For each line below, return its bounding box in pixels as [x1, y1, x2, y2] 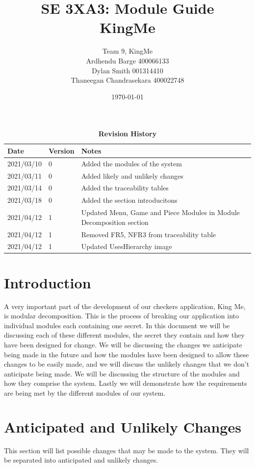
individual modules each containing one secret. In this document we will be [4, 320, 230, 330]
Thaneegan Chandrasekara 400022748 [71, 75, 184, 85]
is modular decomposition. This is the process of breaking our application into [4, 311, 239, 321]
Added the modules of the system [81, 158, 182, 168]
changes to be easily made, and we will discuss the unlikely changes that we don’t [4, 359, 250, 369]
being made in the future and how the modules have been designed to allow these [4, 349, 249, 359]
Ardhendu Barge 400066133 [86, 55, 169, 65]
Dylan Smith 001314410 [92, 65, 163, 75]
